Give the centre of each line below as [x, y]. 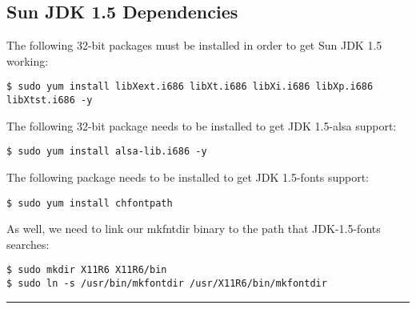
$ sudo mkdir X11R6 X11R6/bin [87, 270]
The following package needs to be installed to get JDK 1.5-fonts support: [188, 177]
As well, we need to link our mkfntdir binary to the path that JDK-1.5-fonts [194, 229]
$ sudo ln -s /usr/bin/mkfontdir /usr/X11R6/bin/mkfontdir [167, 284]
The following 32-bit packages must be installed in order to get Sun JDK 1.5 [194, 45]
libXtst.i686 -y [50, 100]
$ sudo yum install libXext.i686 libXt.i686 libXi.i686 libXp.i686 [190, 87]
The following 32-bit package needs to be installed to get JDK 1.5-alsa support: [202, 125]
